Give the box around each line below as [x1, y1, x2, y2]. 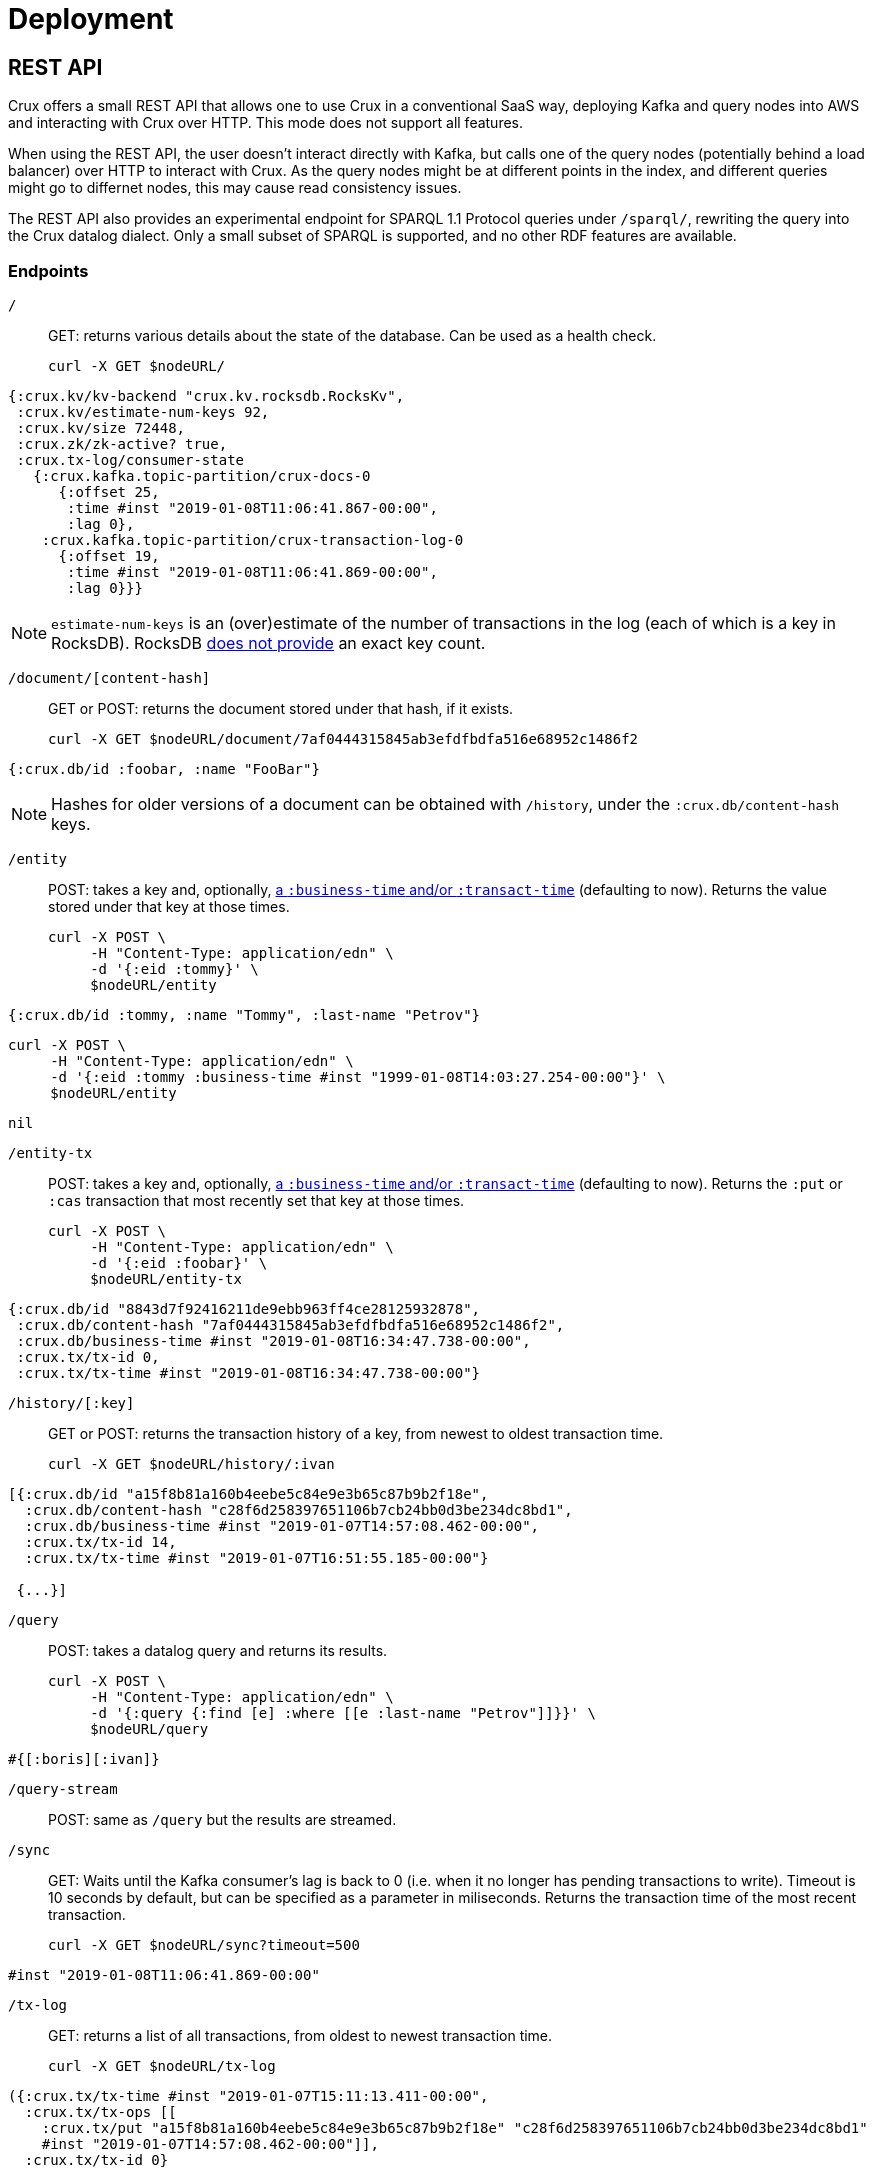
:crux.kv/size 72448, [16, 419, 186, 436]
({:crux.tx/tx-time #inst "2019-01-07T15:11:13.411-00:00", [8, 2087, 489, 2104]
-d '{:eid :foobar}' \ [90, 1254, 268, 1271]
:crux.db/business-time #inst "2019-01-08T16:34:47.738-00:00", [16, 1332, 531, 1349]
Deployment [8, 2, 174, 36]
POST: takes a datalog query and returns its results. [48, 1641, 388, 1659]
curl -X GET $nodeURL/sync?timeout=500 [48, 1936, 360, 1953]
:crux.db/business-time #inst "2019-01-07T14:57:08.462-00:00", [24, 1517, 540, 1534]
